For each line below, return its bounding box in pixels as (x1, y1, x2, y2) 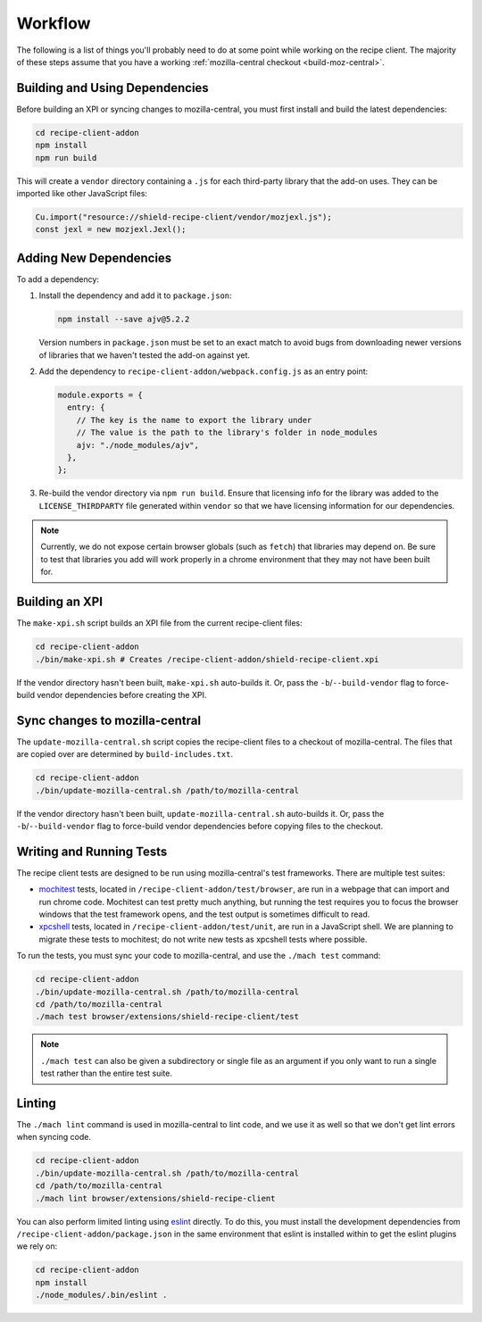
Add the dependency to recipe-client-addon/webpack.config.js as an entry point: (38, 366, 369, 377)
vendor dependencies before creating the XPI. (37, 689, 207, 700)
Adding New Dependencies (16, 250, 172, 265)
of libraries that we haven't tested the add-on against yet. (38, 349, 250, 361)
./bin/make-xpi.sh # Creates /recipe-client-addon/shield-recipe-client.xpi (35, 654, 379, 664)
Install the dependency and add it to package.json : (38, 290, 232, 301)
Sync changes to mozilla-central (16, 712, 201, 728)
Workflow (16, 13, 91, 33)
